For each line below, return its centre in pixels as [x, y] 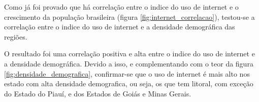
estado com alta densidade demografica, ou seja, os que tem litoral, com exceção [129, 83]
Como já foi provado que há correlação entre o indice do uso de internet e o [121, 7]
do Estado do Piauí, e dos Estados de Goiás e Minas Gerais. [98, 93]
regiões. [16, 36]
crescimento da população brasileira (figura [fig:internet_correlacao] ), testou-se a [129, 16]
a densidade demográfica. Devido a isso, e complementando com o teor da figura [129, 63]
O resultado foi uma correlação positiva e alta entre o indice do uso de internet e [129, 54]
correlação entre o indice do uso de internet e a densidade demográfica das [120, 27]
